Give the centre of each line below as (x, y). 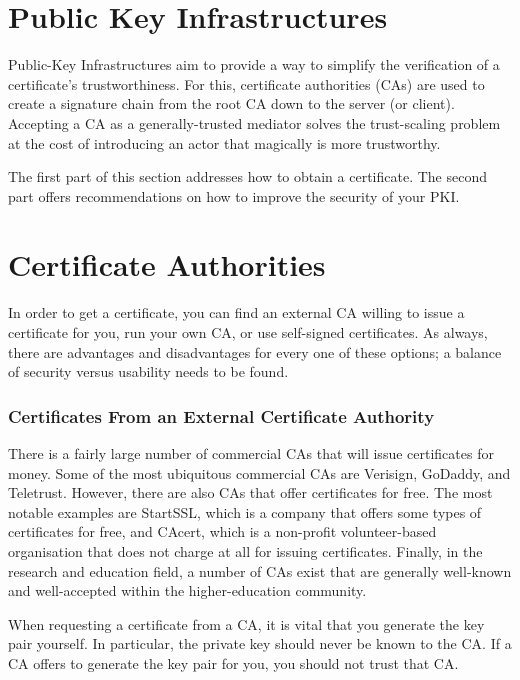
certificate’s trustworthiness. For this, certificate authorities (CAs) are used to (246, 83)
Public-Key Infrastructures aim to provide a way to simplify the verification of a (254, 64)
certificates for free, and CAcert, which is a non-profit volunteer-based (222, 531)
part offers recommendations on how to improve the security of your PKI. (234, 195)
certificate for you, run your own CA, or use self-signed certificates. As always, (248, 332)
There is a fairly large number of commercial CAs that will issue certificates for (251, 453)
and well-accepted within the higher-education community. (187, 590)
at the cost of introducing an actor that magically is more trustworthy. (224, 142)
